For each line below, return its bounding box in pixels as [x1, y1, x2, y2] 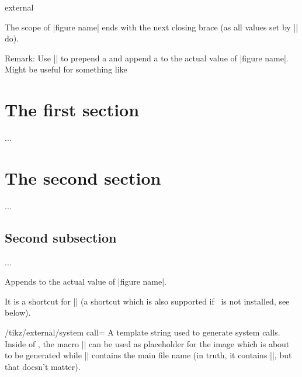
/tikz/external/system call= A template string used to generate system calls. [5, 326, 280, 338]
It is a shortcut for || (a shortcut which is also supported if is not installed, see [5, 295, 290, 307]
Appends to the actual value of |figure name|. [5, 275, 167, 288]
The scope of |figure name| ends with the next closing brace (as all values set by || [5, 20, 298, 33]
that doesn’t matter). [5, 360, 81, 372]
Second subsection [5, 228, 117, 246]
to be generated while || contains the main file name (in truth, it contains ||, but [5, 349, 292, 361]
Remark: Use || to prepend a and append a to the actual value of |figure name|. [5, 51, 289, 64]
